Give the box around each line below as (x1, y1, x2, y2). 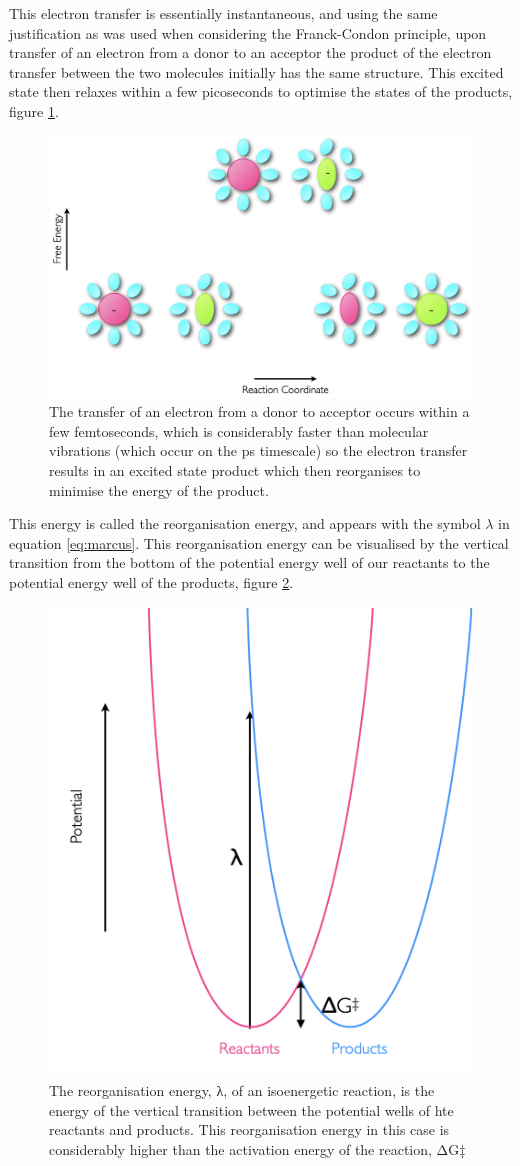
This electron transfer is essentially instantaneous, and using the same (9, 3, 438, 23)
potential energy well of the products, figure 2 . (9, 572, 294, 592)
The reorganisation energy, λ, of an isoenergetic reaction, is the (49, 1080, 435, 1101)
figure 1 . (9, 100, 59, 121)
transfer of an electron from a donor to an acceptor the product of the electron (9, 42, 492, 63)
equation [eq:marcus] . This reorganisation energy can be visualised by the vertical (9, 532, 509, 553)
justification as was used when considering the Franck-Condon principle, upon (9, 22, 487, 43)
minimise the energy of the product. (49, 479, 269, 500)
